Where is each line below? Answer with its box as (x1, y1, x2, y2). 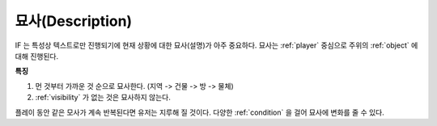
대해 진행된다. (15, 51, 59, 61)
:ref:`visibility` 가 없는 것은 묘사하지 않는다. (35, 93, 172, 103)
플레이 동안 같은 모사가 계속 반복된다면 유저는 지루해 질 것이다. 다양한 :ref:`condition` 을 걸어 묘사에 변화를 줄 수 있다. (15, 107, 384, 117)
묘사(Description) (15, 12, 133, 30)
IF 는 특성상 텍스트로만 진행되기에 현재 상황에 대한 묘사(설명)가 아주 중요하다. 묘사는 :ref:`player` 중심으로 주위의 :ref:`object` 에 (15, 40, 418, 50)
